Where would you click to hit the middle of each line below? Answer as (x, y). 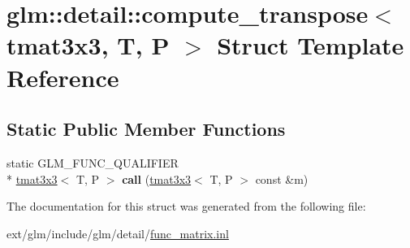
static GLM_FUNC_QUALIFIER (93, 162)
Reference (63, 77)
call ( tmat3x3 (157, 178)
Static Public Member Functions (146, 129)
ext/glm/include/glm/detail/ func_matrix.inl (118, 233)
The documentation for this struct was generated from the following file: (186, 206)
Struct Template (311, 45)
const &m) (282, 178)
